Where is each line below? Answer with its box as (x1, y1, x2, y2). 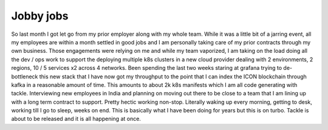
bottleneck (11, 73, 38, 80)
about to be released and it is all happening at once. (11, 115, 141, 123)
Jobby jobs (11, 9, 69, 22)
